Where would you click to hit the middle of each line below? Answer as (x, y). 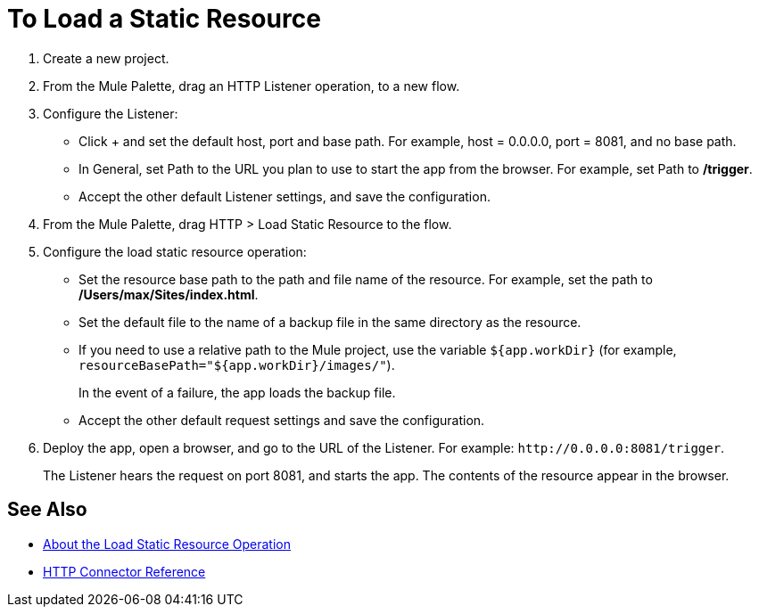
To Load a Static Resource (164, 19)
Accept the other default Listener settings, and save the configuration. (285, 196)
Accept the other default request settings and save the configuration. (282, 420)
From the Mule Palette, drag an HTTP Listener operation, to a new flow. (252, 86)
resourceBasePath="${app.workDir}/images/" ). (237, 364)
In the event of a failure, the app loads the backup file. (237, 392)
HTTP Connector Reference (124, 571)
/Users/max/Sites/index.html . (169, 294)
